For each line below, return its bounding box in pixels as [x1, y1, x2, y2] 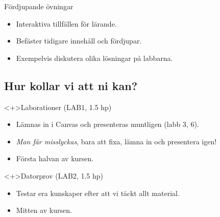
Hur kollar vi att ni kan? [4, 77, 138, 93]
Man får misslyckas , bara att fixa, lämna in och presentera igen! [16, 136, 217, 146]
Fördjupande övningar [4, 1, 74, 11]
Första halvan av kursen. [16, 153, 94, 164]
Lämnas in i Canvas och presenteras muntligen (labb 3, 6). [16, 119, 199, 129]
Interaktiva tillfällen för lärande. [16, 18, 117, 29]
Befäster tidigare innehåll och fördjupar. [16, 35, 142, 46]
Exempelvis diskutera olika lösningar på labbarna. [16, 52, 173, 63]
